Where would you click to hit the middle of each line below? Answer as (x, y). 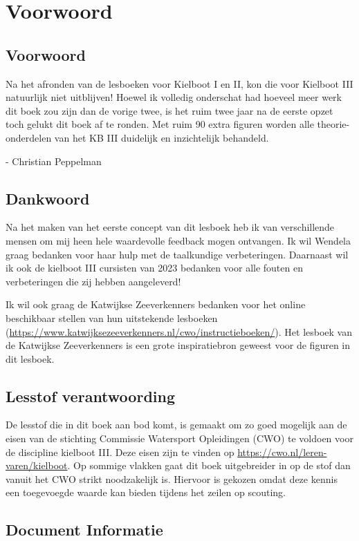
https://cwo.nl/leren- (282, 452)
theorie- (333, 124)
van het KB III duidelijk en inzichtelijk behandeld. (162, 137)
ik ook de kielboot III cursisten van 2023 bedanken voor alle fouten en (154, 268)
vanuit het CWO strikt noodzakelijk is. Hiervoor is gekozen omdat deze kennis (172, 478)
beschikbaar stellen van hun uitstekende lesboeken (112, 317)
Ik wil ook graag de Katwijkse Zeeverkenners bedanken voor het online (156, 304)
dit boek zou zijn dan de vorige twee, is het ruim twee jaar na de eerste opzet (169, 110)
